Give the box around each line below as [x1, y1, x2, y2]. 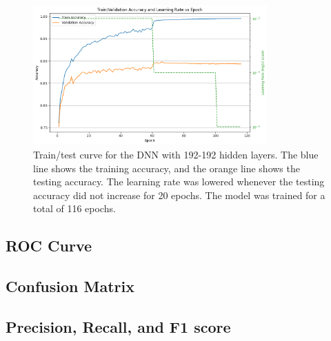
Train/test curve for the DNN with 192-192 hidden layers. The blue [33, 147, 319, 161]
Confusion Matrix [6, 276, 134, 297]
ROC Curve [6, 235, 92, 256]
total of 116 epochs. [33, 201, 116, 216]
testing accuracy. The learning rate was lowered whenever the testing [33, 174, 325, 189]
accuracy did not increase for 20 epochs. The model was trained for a [33, 187, 325, 202]
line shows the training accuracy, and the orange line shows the [33, 161, 300, 175]
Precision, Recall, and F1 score [6, 316, 231, 337]
